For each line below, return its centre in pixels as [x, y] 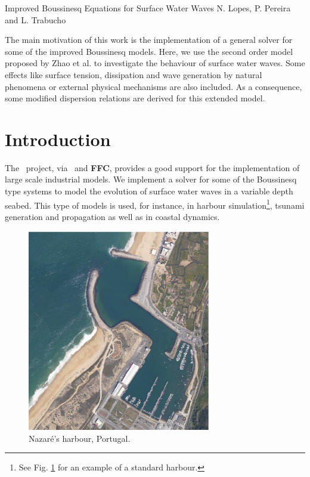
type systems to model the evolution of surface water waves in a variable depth [149, 191]
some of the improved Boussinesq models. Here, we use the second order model [149, 51]
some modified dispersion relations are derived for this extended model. [135, 98]
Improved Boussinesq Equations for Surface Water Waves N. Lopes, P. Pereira [148, 8]
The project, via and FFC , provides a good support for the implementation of [152, 167]
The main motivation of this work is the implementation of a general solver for [149, 40]
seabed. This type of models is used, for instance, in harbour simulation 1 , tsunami [155, 204]
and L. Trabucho [35, 19]
